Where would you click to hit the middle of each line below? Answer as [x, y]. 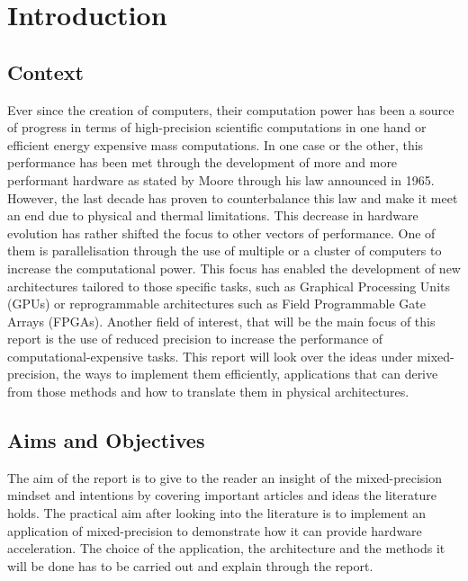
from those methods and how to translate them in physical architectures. [208, 392]
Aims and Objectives [106, 440]
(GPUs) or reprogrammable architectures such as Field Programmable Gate [216, 304]
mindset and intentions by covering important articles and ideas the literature [222, 495]
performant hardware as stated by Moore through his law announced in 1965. [221, 179]
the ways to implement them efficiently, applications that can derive [251, 374]
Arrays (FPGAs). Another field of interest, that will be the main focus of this [221, 321]
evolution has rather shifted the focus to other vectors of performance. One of [221, 232]
